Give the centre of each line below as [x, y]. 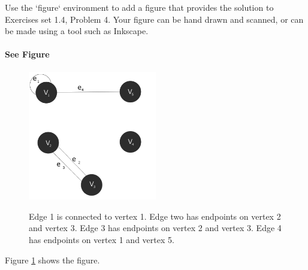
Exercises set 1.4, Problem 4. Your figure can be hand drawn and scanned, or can [154, 19]
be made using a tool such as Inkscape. [77, 31]
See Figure [27, 54]
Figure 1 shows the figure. [52, 260]
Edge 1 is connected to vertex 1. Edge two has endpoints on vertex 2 [155, 216]
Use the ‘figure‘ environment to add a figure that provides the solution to [139, 7]
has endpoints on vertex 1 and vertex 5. [102, 239]
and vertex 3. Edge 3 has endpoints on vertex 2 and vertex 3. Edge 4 [155, 228]
